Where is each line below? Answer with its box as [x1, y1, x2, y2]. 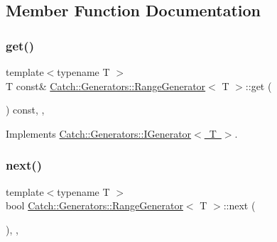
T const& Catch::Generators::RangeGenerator [6, 78, 206, 93]
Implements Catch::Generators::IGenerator [6, 126, 192, 141]
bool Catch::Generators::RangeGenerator [6, 198, 183, 213]
